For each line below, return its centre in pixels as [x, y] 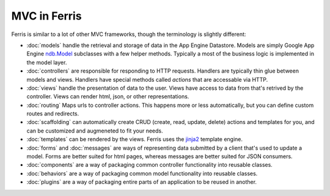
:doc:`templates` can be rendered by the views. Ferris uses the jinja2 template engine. [135, 139]
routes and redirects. [53, 114]
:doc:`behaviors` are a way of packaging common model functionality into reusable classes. [142, 173]
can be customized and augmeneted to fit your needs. [95, 131]
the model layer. [47, 62]
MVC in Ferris [46, 16]
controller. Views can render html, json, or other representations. [108, 96]
